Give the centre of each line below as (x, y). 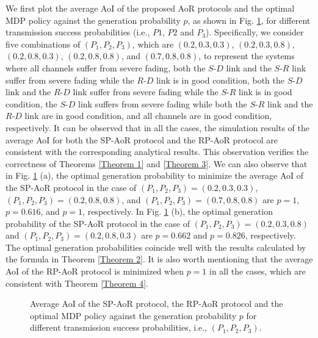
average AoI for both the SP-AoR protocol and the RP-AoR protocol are (142, 139)
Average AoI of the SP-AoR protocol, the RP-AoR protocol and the (157, 304)
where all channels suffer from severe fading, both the (106, 67)
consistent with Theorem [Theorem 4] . (77, 283)
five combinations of (43, 44)
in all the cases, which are (257, 271)
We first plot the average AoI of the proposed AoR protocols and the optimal (150, 8)
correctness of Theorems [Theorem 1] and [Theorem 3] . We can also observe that (157, 163)
